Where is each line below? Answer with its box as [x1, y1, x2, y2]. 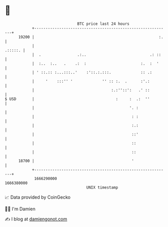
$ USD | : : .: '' [5, 96, 150, 102]
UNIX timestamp [86, 185, 118, 190]
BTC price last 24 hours [77, 21, 130, 26]
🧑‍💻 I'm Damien [5, 206, 36, 212]
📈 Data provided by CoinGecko [5, 194, 71, 200]
